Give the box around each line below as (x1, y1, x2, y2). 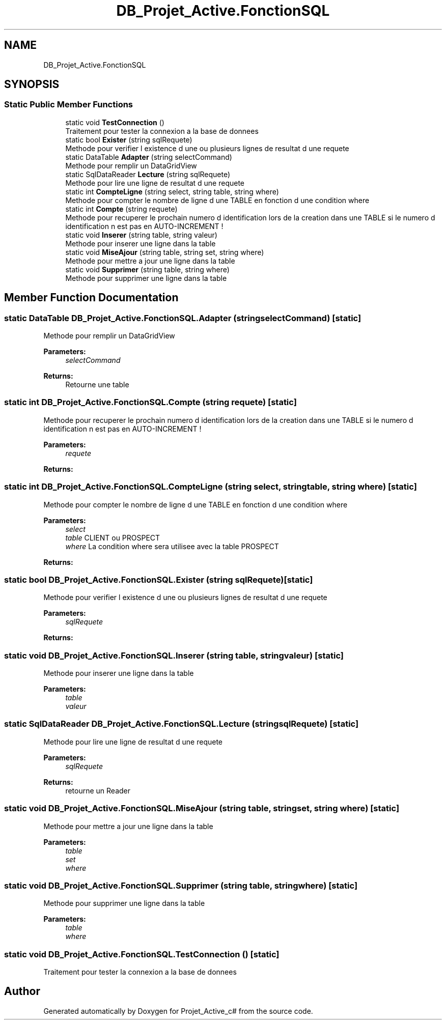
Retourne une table (65, 380, 129, 389)
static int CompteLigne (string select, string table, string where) (65, 187, 279, 196)
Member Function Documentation (4, 291, 179, 304)
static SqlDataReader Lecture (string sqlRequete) (65, 169, 231, 179)
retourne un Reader (65, 786, 131, 795)
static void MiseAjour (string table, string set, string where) (65, 247, 264, 257)
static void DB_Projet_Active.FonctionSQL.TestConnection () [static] (4, 949, 280, 959)
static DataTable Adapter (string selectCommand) (65, 152, 232, 161)
